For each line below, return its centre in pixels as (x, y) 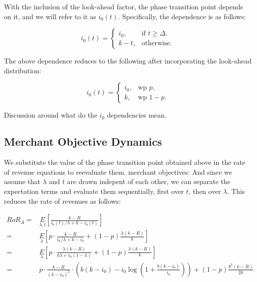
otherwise (156, 43)
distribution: (23, 70)
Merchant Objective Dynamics (83, 141)
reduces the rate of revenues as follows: (62, 201)
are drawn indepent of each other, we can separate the (149, 181)
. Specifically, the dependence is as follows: (182, 16)
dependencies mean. (137, 115)
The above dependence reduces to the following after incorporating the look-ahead (128, 61)
